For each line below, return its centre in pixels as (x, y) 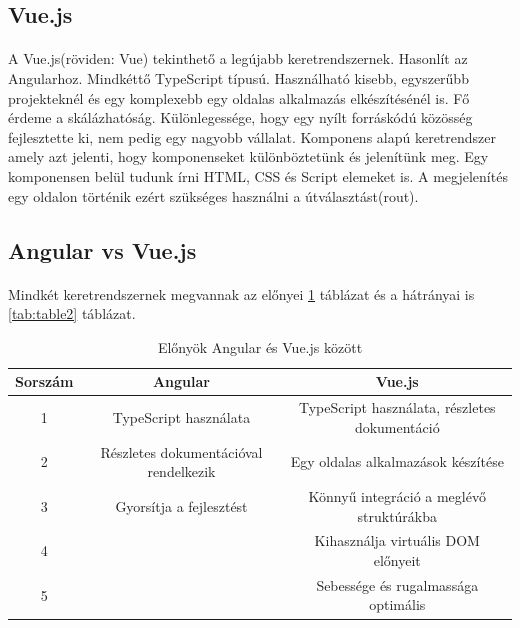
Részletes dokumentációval (181, 451)
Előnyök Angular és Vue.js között (260, 346)
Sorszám (44, 381)
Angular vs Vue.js (102, 249)
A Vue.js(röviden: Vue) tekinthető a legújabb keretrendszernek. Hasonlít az (238, 58)
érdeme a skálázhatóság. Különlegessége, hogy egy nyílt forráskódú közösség (240, 117)
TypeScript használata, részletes (397, 407)
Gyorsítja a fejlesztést (181, 505)
